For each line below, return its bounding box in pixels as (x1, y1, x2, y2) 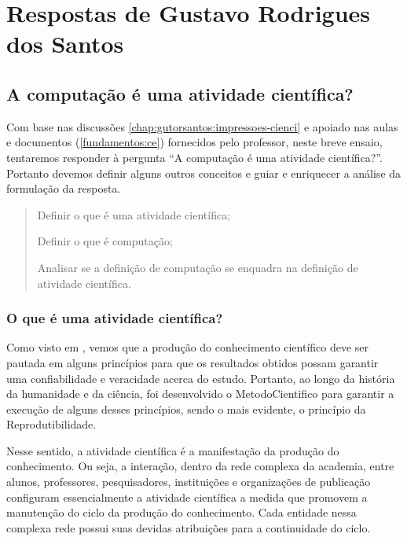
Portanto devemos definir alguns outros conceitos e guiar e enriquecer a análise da (6, 164, 401, 181)
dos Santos (6, 28, 124, 60)
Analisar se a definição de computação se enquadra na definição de (37, 259, 358, 275)
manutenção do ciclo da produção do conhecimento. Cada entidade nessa (6, 504, 357, 521)
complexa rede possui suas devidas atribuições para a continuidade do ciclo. (6, 519, 371, 535)
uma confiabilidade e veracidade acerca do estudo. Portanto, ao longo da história (6, 370, 395, 386)
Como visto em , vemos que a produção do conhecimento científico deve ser (6, 339, 369, 355)
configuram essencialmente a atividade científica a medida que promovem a (6, 488, 368, 505)
